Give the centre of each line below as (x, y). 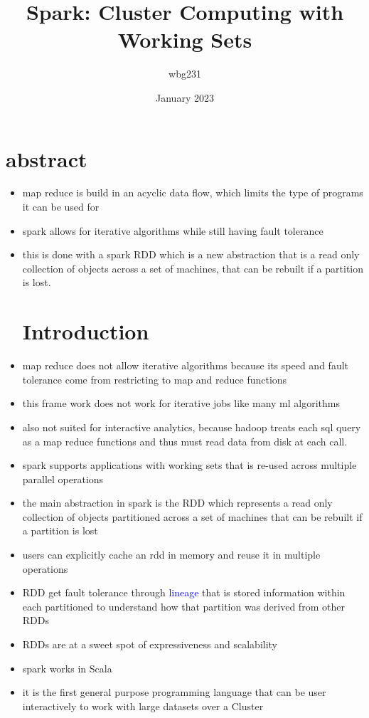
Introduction (86, 331)
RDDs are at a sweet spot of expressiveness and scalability (150, 644)
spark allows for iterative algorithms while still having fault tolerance (173, 230)
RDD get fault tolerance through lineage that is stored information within (184, 592)
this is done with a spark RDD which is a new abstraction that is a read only (191, 254)
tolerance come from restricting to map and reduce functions (155, 379)
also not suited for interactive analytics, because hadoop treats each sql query (192, 427)
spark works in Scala (67, 668)
